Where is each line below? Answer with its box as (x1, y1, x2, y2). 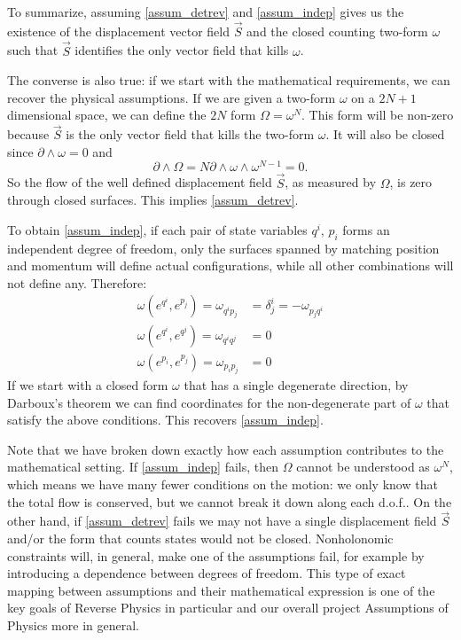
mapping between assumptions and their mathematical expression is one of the (7, 581, 435, 599)
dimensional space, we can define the (7, 105, 207, 124)
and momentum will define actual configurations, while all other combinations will (7, 256, 454, 275)
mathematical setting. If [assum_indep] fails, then (7, 457, 278, 476)
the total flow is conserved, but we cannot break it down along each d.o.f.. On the (7, 492, 452, 511)
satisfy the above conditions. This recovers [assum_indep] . (7, 410, 324, 429)
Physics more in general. (7, 615, 139, 634)
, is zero (389, 173, 433, 191)
